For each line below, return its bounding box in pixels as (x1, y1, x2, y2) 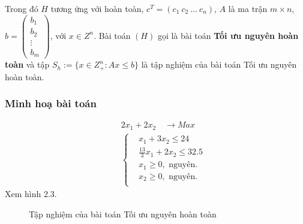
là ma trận (228, 2, 268, 14)
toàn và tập (5, 58, 50, 71)
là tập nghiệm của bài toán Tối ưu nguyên (141, 58, 297, 71)
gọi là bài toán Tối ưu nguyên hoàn (157, 29, 299, 41)
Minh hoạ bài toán (5, 96, 97, 111)
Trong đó (5, 2, 38, 14)
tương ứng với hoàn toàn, (50, 2, 144, 14)
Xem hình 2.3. (5, 187, 57, 200)
